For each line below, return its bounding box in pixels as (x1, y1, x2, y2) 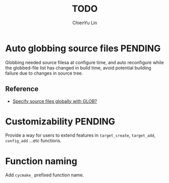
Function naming (5, 155, 77, 167)
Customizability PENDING (5, 115, 116, 127)
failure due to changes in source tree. (5, 70, 83, 76)
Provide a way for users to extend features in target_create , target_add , (5, 132, 156, 139)
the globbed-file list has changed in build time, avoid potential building (5, 65, 151, 71)
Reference (5, 85, 39, 93)
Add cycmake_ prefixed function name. (5, 172, 84, 178)
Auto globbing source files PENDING (5, 42, 161, 54)
